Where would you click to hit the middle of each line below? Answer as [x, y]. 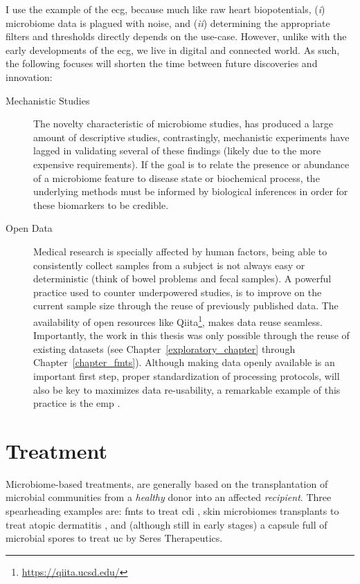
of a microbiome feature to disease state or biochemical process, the [177, 177]
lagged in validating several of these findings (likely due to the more [177, 150]
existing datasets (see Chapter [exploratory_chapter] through [164, 348]
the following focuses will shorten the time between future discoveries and [162, 63]
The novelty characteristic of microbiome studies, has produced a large [183, 124]
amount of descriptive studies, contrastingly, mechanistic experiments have [191, 137]
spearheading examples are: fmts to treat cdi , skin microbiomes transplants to [172, 511]
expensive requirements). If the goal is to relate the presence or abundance [191, 164]
